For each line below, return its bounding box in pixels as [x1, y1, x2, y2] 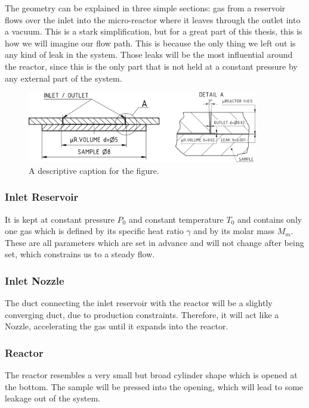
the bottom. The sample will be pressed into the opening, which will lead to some [5, 380, 304, 393]
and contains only [237, 213, 302, 225]
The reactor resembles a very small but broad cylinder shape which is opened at [5, 369, 298, 381]
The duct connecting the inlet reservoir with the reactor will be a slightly [5, 297, 273, 309]
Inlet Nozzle [5, 273, 64, 288]
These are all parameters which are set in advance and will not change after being [5, 236, 304, 248]
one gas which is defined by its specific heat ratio [5, 225, 184, 237]
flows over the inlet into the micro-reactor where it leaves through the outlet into [5, 13, 301, 26]
